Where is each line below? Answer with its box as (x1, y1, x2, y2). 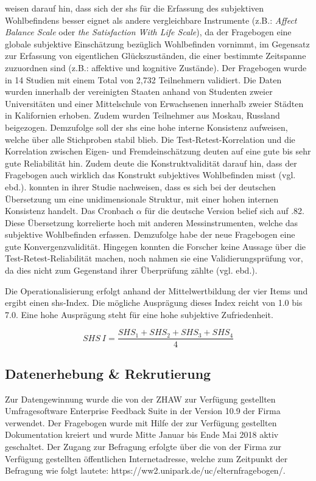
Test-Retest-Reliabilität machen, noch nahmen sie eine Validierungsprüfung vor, (5, 252, 303, 265)
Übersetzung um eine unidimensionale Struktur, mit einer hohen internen (5, 192, 279, 205)
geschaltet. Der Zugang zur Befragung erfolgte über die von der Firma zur (5, 440, 282, 453)
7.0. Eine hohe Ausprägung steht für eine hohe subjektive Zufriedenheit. (5, 308, 273, 320)
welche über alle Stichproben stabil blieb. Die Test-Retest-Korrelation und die (5, 133, 295, 145)
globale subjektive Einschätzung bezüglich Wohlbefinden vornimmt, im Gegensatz (5, 37, 310, 50)
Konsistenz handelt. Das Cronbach (5, 204, 134, 217)
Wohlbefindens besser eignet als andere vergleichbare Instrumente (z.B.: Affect (5, 13, 297, 26)
